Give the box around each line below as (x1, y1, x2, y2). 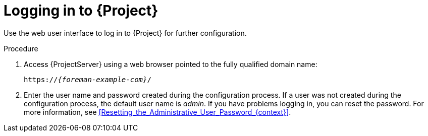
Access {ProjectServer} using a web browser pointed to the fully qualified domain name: (24, 59, 317, 69)
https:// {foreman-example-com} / (24, 75, 151, 84)
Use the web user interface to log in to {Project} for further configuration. (4, 28, 247, 37)
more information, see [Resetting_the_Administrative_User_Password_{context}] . (24, 107, 291, 116)
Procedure (4, 44, 38, 53)
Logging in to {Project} (4, 2, 158, 19)
